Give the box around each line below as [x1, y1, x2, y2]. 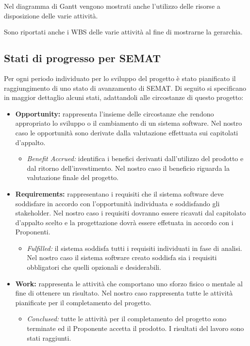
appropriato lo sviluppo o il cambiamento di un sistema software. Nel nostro [15, 118, 242, 128]
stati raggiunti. [27, 332, 71, 343]
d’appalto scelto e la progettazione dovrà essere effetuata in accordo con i [15, 217, 233, 227]
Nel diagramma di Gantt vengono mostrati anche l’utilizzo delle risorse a [4, 1, 220, 11]
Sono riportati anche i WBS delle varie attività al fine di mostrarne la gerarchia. [4, 27, 243, 37]
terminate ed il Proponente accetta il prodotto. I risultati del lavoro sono [27, 323, 244, 333]
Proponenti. [15, 227, 50, 237]
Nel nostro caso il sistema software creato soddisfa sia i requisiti [27, 252, 217, 263]
